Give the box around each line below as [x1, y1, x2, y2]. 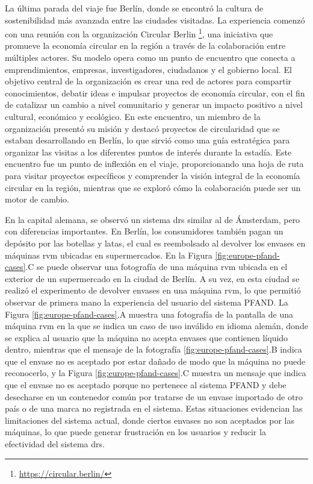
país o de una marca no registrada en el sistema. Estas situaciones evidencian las [5, 402, 303, 415]
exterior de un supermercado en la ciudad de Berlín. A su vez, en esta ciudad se [5, 272, 300, 284]
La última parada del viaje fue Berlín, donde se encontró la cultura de [5, 2, 264, 14]
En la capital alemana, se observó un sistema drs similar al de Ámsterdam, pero [5, 213, 300, 225]
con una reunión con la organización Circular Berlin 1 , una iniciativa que [5, 26, 273, 40]
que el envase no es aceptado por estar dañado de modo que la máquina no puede [5, 354, 306, 367]
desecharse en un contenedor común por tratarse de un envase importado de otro [5, 390, 303, 403]
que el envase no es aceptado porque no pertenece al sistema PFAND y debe [5, 379, 287, 391]
